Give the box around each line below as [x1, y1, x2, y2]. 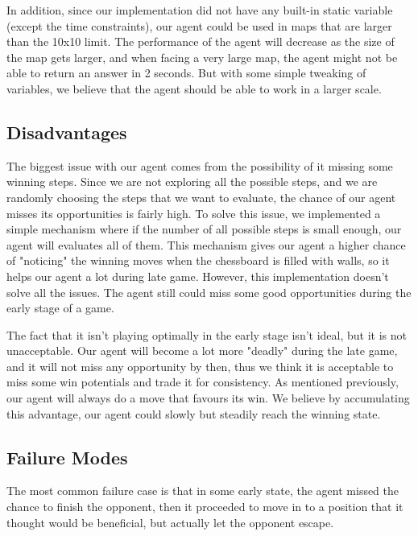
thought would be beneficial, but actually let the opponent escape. [6, 513, 334, 530]
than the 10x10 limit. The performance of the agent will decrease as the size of [6, 33, 395, 50]
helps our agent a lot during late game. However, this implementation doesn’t [6, 267, 389, 284]
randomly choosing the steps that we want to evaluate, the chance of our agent [6, 188, 396, 205]
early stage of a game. [6, 299, 114, 316]
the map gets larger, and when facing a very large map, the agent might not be [6, 48, 398, 65]
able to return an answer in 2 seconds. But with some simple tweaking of [6, 64, 366, 81]
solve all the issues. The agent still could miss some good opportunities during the [6, 283, 412, 300]
